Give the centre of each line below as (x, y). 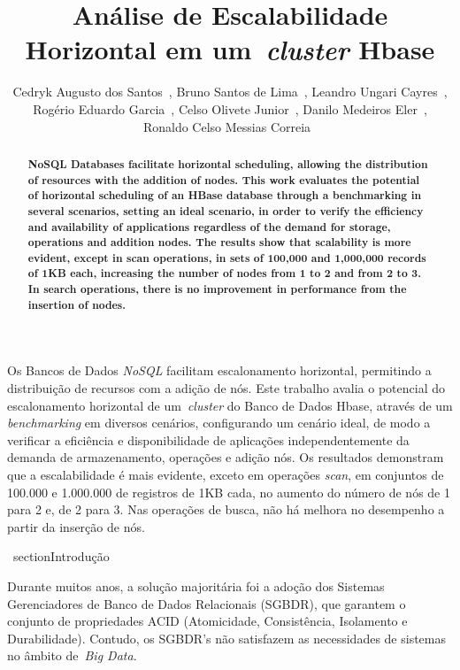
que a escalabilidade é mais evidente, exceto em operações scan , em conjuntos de (226, 475)
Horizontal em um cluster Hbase (230, 50)
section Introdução (61, 556)
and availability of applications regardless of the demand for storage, (209, 227)
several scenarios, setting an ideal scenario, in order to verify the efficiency (226, 211)
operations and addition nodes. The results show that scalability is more (219, 243)
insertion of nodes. (77, 304)
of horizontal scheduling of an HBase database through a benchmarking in (225, 196)
